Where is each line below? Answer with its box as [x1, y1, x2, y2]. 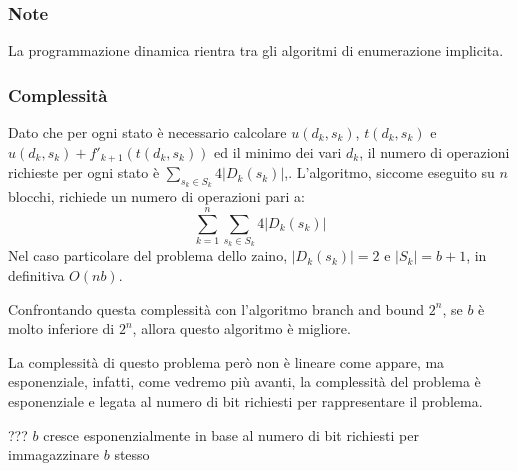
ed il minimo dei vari [214, 141, 342, 162]
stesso [114, 444, 150, 465]
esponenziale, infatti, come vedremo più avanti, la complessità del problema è [8, 371, 481, 392]
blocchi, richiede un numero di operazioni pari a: [8, 186, 305, 207]
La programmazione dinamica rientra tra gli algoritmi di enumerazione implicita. [8, 40, 504, 61]
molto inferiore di [8, 318, 115, 339]
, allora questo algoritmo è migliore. [132, 318, 351, 339]
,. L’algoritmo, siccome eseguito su [284, 162, 495, 183]
